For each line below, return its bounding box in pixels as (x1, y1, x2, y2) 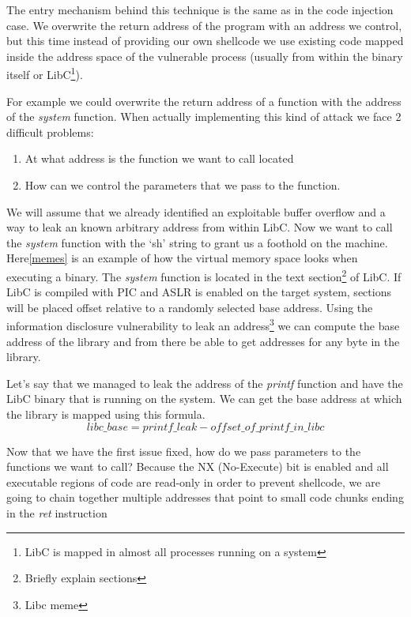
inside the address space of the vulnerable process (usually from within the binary (6, 47, 403, 64)
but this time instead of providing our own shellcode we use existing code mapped (6, 32, 404, 49)
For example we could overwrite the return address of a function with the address (6, 92, 402, 109)
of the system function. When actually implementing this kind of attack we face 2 (6, 108, 402, 125)
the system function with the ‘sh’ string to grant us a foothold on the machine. (6, 234, 388, 250)
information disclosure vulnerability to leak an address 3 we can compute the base (6, 315, 400, 334)
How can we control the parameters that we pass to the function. (25, 177, 341, 193)
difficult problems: (6, 123, 94, 140)
